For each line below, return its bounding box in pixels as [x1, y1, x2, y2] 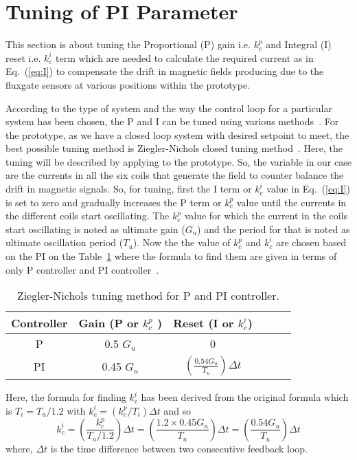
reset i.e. [5, 50, 41, 65]
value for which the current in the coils [184, 208, 348, 223]
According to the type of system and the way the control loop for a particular [5, 100, 332, 115]
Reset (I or [173, 315, 234, 331]
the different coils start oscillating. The [5, 208, 170, 223]
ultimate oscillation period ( [5, 235, 124, 250]
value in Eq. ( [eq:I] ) [266, 182, 350, 196]
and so [163, 403, 192, 417]
